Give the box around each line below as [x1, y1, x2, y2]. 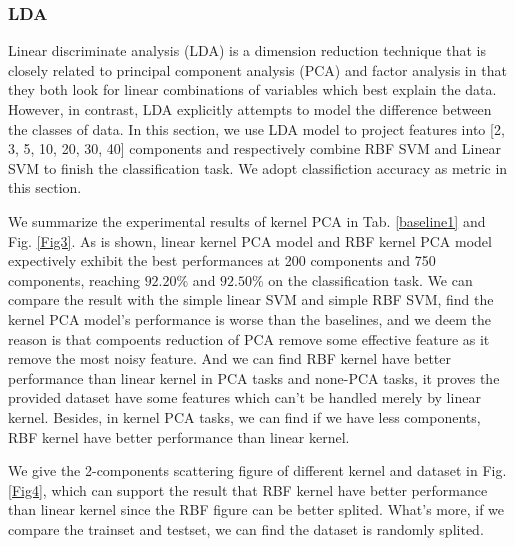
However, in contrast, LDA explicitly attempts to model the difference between [8, 99, 492, 119]
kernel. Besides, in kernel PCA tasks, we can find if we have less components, [8, 406, 481, 427]
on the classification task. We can [268, 269, 473, 290]
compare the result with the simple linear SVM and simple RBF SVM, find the [8, 289, 494, 310]
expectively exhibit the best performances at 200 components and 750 [8, 250, 436, 271]
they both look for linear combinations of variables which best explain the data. [8, 79, 497, 100]
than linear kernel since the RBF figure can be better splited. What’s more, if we [8, 499, 505, 520]
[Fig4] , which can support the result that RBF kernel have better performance [8, 479, 488, 500]
